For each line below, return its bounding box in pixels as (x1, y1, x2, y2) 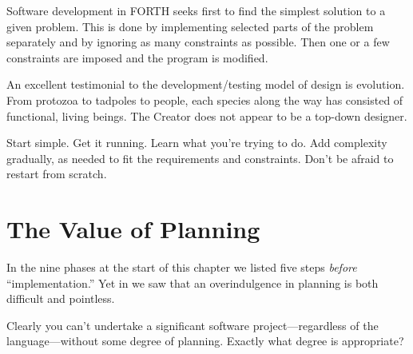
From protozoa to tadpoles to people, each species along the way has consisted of (6, 91, 403, 108)
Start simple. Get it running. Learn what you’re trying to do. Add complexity (6, 134, 387, 151)
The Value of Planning (6, 213, 260, 245)
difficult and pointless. (6, 290, 115, 307)
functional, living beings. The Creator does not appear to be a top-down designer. (6, 107, 407, 124)
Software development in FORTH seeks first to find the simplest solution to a (6, 2, 386, 18)
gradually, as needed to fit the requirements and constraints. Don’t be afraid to (6, 149, 394, 166)
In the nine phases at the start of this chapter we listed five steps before (6, 259, 357, 276)
